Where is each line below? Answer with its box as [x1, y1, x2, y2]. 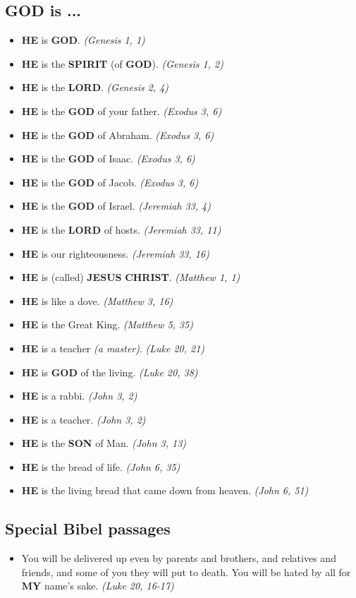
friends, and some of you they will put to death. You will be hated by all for [21, 564, 351, 579]
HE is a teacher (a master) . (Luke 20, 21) [21, 340, 205, 355]
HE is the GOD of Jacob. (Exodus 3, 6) [21, 174, 199, 189]
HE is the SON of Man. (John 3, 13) [21, 436, 187, 450]
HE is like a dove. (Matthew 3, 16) [21, 293, 173, 308]
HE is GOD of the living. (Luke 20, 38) [21, 364, 198, 379]
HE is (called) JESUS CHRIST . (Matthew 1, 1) [21, 270, 240, 285]
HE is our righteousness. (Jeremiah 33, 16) [21, 246, 209, 261]
